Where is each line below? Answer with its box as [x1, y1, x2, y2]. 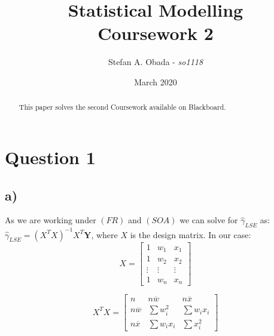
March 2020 [134, 75, 177, 88]
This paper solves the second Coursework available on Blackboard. [19, 102, 226, 112]
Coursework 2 [98, 21, 214, 45]
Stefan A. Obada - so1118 [108, 56, 203, 68]
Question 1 [5, 144, 96, 169]
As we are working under [5, 214, 96, 226]
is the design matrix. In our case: [130, 228, 251, 241]
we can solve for [179, 214, 238, 226]
